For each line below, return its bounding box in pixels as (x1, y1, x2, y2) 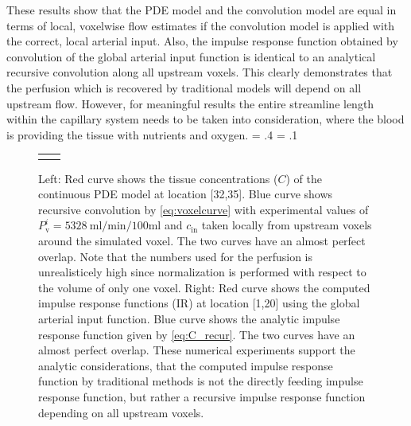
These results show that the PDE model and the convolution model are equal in (6, 2, 397, 18)
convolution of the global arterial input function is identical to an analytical (6, 48, 376, 64)
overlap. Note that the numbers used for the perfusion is (38, 248, 313, 264)
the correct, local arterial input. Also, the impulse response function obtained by (6, 33, 398, 49)
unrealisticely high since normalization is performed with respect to (38, 264, 366, 280)
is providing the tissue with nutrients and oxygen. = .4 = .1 (6, 126, 298, 143)
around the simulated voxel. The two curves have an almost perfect (38, 232, 366, 248)
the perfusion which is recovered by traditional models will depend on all (6, 79, 362, 96)
